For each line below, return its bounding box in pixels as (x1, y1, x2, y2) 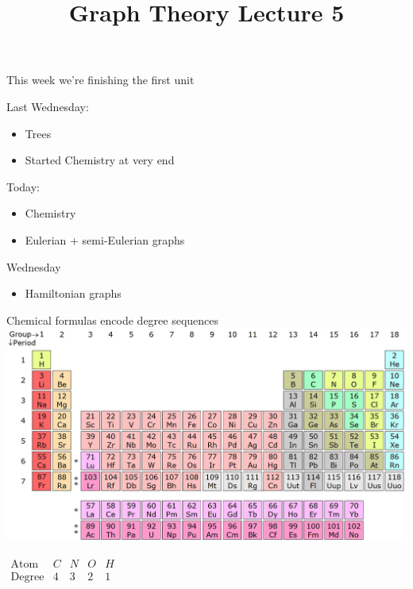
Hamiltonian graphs (25, 285, 122, 302)
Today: (6, 178, 41, 194)
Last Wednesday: (6, 98, 89, 114)
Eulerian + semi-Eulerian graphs (25, 231, 185, 248)
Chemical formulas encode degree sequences (6, 311, 219, 328)
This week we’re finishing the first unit (6, 71, 195, 88)
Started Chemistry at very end (25, 152, 175, 168)
